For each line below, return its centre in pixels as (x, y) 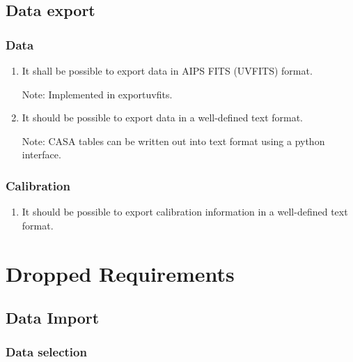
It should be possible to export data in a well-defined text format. (163, 118)
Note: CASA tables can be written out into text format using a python (173, 141)
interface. (41, 154)
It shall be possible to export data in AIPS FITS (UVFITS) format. (167, 70)
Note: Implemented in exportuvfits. (97, 94)
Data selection (46, 352)
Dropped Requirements (120, 273)
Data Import (53, 318)
